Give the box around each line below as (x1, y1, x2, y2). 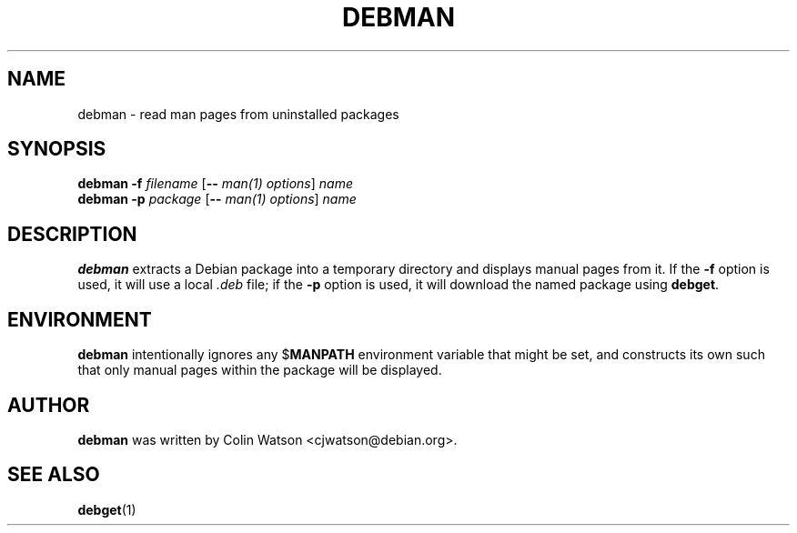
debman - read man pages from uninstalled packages (77, 106, 399, 122)
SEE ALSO (7, 463, 100, 487)
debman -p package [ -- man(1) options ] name (77, 191, 357, 207)
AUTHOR (7, 393, 90, 417)
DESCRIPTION (7, 222, 137, 246)
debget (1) (77, 501, 136, 518)
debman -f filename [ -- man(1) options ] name (77, 176, 353, 192)
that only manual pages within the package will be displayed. (77, 362, 442, 378)
